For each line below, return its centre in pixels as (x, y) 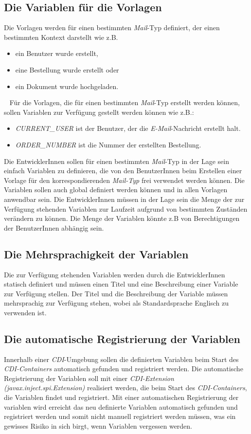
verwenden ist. (25, 312)
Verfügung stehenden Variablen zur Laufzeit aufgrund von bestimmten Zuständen (126, 208)
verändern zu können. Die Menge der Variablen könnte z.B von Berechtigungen (122, 218)
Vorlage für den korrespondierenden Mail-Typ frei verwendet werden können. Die (124, 180)
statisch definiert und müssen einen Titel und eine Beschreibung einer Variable (121, 284)
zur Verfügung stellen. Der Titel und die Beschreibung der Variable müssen (116, 293)
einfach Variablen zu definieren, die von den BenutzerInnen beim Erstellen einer (123, 171)
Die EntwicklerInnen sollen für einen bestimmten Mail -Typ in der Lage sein (117, 161)
